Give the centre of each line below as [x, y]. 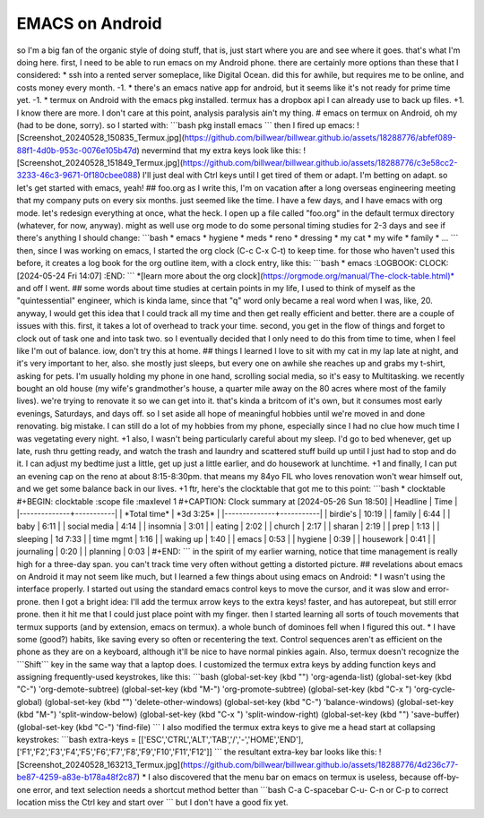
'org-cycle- [435, 689]
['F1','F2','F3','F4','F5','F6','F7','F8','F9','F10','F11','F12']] [114, 752]
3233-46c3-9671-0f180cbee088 [77, 176]
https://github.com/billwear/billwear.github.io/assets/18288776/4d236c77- [320, 764]
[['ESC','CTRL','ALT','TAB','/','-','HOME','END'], [220, 740]
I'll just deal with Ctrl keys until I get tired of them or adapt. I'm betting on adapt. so [295, 176]
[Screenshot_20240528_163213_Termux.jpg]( [100, 764]
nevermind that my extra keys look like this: [221, 150]
